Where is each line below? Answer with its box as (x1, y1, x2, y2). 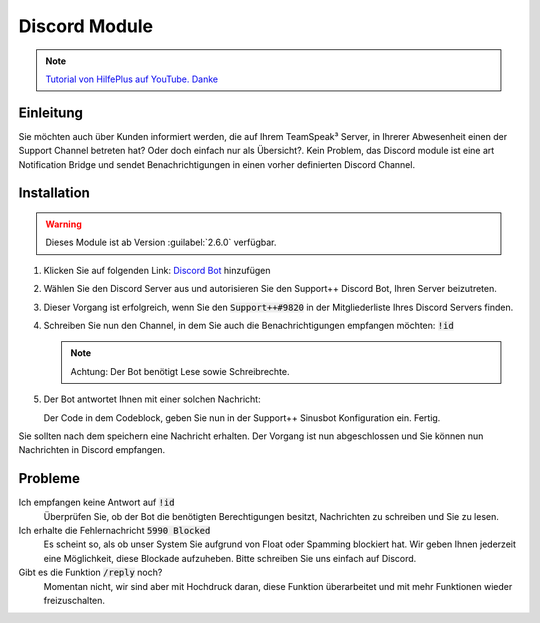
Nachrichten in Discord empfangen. (18, 444, 166, 456)
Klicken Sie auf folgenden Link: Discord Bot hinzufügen (43, 264, 271, 276)
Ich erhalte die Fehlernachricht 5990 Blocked (18, 525, 211, 537)
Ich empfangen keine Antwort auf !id (18, 496, 175, 509)
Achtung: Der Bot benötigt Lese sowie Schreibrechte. (70, 365, 290, 377)
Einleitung (18, 104, 84, 121)
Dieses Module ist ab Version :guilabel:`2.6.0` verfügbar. (45, 236, 277, 249)
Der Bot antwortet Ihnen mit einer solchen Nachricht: (43, 393, 261, 405)
